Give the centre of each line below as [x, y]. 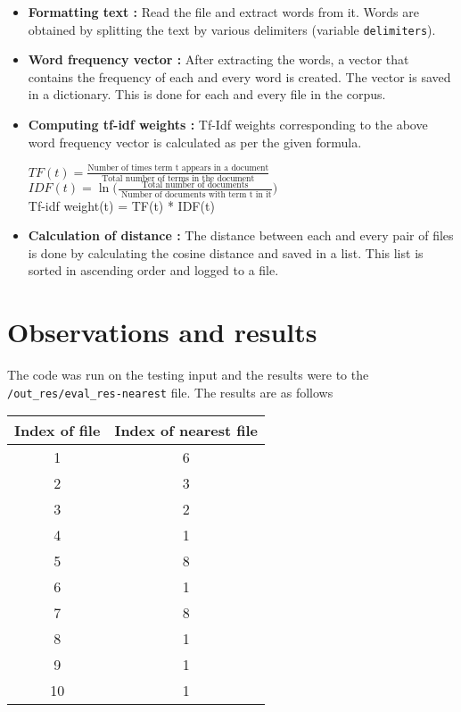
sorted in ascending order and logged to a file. [153, 270]
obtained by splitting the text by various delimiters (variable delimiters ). [232, 29]
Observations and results [162, 332]
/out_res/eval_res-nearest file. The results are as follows [170, 392]
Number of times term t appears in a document [178, 168]
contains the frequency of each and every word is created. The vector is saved [239, 76]
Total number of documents [195, 184]
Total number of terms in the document [178, 178]
